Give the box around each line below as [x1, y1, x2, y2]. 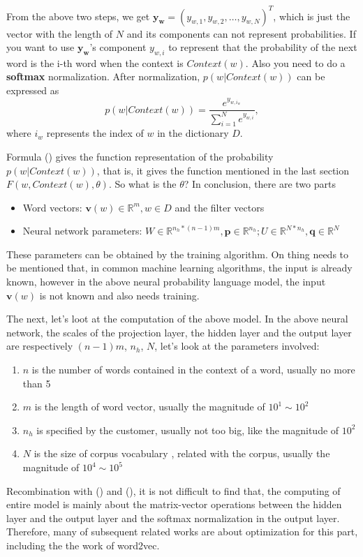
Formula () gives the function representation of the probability [6, 149, 274, 163]
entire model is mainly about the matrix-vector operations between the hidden [6, 497, 342, 512]
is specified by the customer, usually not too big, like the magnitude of [36, 422, 339, 437]
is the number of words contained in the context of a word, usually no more [31, 362, 355, 377]
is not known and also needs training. [39, 288, 200, 302]
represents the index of [46, 126, 144, 140]
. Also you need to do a [245, 55, 346, 70]
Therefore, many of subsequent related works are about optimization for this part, [6, 524, 358, 539]
